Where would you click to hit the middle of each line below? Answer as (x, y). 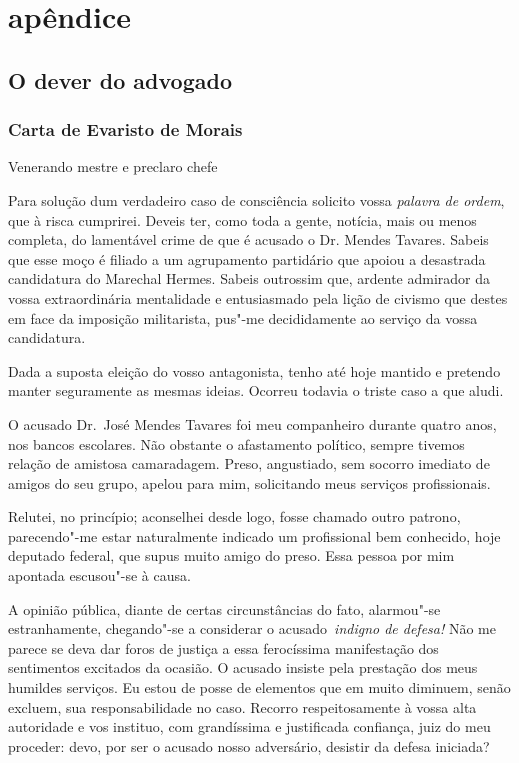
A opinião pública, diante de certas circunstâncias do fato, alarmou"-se (224, 608)
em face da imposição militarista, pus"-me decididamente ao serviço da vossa (243, 317)
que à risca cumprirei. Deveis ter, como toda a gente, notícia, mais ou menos (242, 219)
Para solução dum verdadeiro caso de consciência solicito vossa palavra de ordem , (256, 199)
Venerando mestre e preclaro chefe (113, 166)
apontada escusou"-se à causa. (99, 575)
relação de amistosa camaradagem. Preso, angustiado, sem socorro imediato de (249, 463)
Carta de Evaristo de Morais (125, 129)
